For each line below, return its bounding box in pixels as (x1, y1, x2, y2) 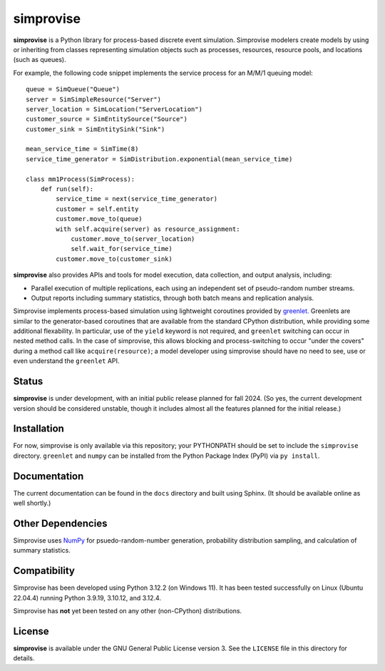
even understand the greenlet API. (13, 357, 120, 365)
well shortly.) (13, 499, 51, 508)
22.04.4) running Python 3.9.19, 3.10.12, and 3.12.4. (13, 593, 162, 602)
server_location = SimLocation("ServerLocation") (26, 105, 203, 113)
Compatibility (13, 565, 75, 577)
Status (13, 375, 43, 388)
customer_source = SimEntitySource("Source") (26, 115, 188, 123)
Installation (13, 423, 64, 435)
